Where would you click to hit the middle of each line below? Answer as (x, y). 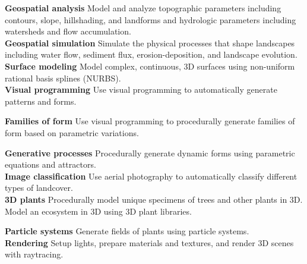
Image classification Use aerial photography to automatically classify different (151, 176)
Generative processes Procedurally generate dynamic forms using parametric (150, 153)
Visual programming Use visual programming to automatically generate (141, 89)
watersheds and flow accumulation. (68, 31)
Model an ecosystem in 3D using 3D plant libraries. (98, 211)
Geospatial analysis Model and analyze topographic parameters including (143, 8)
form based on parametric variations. (72, 132)
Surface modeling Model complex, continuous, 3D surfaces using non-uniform (150, 66)
